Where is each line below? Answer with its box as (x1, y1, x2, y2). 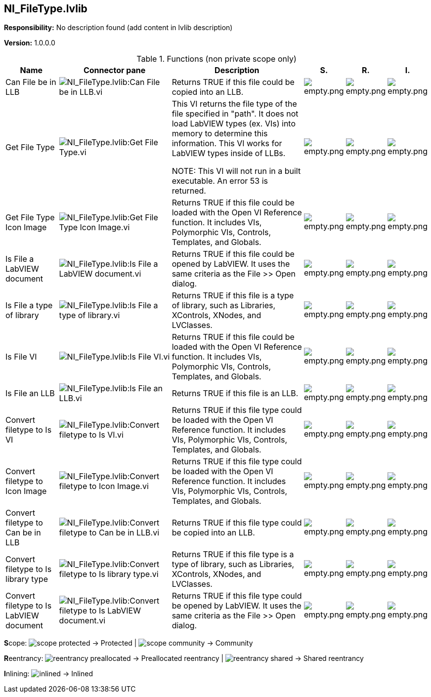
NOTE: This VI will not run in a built (172, 166, 301, 176)
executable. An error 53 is (172, 176, 268, 186)
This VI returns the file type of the (172, 99, 297, 109)
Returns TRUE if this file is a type (172, 290, 294, 301)
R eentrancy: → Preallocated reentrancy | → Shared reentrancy (4, 654, 364, 663)
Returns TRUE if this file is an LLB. (172, 388, 299, 399)
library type (5, 574, 48, 584)
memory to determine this (172, 128, 268, 139)
